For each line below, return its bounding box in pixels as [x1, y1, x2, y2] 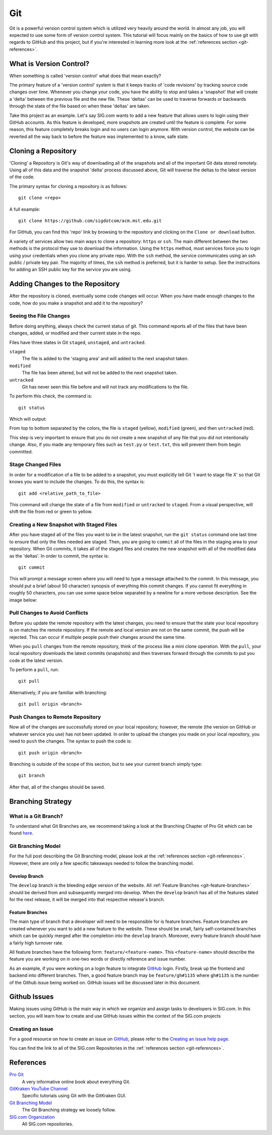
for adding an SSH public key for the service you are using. [9, 266, 132, 273]
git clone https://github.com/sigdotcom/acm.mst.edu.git [18, 218, 162, 224]
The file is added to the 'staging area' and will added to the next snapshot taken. [22, 356, 189, 362]
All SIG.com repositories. [22, 1121, 74, 1127]
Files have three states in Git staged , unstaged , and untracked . [9, 339, 146, 345]
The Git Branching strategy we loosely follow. [22, 1107, 116, 1113]
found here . [9, 830, 34, 836]
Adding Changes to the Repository [9, 280, 120, 288]
